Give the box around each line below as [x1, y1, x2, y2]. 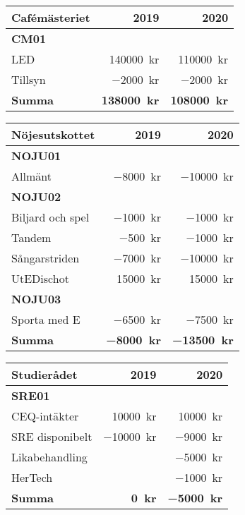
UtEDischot [11, 270, 69, 286]
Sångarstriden [11, 250, 80, 266]
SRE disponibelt [11, 428, 92, 444]
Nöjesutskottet [11, 126, 95, 143]
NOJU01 [11, 147, 61, 164]
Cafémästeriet [11, 9, 90, 25]
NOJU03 [11, 291, 61, 307]
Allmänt [11, 168, 52, 184]
